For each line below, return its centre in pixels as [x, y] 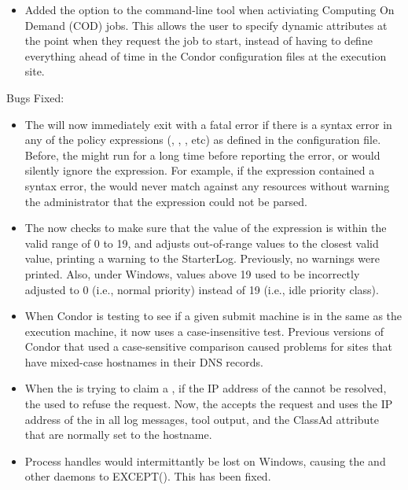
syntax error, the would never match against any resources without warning [207, 185]
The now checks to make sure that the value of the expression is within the [206, 228]
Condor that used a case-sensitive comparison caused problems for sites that [208, 346]
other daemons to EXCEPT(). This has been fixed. [148, 476]
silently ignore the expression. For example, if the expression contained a [200, 170]
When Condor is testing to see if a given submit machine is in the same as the [213, 316]
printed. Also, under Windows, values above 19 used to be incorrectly [192, 273]
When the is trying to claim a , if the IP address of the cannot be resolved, [206, 388]
